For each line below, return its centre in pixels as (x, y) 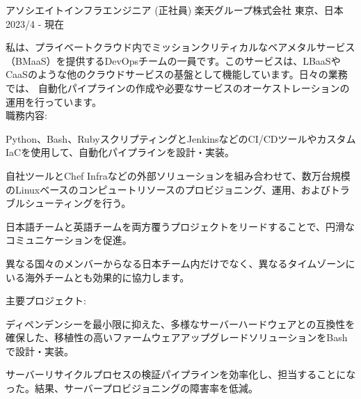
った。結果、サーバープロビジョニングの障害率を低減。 (132, 388)
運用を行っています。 (54, 101)
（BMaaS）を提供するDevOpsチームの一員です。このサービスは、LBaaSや (173, 60)
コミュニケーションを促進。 (69, 240)
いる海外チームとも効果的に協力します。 (98, 277)
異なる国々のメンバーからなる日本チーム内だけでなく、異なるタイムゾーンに (180, 263)
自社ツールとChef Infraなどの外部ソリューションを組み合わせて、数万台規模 (178, 175)
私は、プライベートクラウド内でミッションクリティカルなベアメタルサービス (180, 47)
